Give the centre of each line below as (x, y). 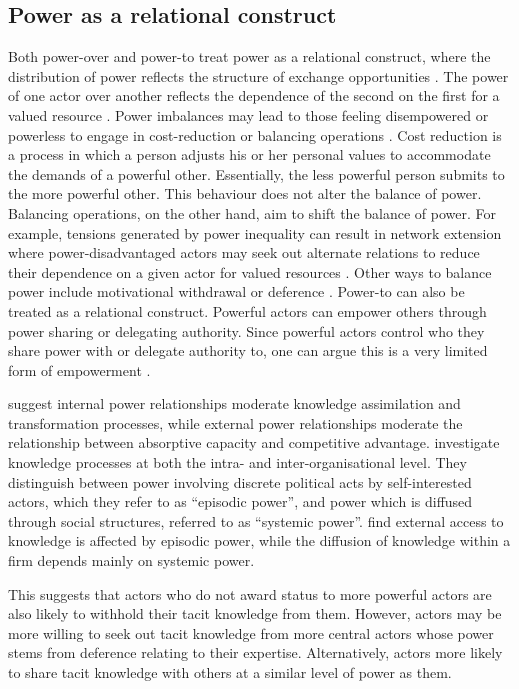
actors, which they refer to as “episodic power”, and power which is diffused (240, 501)
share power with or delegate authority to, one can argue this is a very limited (248, 350)
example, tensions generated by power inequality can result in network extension (255, 232)
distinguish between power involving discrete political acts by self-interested (240, 481)
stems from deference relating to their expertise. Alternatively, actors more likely (255, 652)
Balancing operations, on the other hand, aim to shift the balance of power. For (252, 212)
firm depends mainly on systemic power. (131, 560)
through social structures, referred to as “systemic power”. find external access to (256, 520)
